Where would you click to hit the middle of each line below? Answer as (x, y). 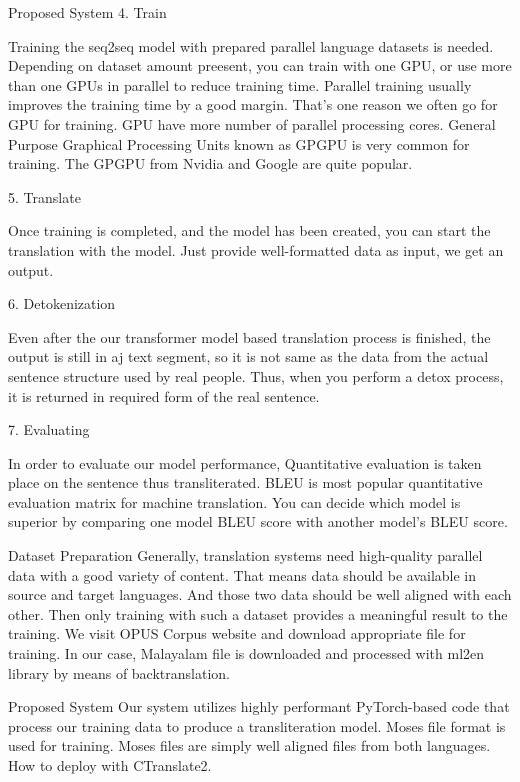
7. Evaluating (49, 429)
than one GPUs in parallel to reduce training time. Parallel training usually (240, 84)
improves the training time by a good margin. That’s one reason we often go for (253, 104)
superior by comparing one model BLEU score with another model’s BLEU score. (258, 521)
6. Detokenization (62, 303)
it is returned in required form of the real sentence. (164, 395)
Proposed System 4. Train (87, 12)
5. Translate (44, 196)
